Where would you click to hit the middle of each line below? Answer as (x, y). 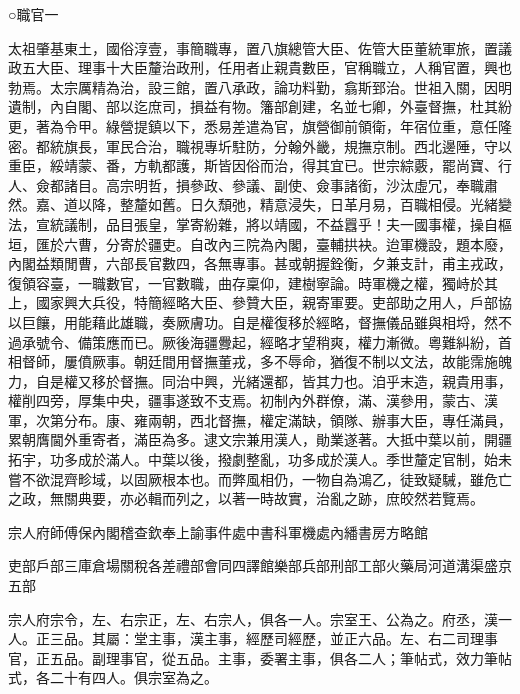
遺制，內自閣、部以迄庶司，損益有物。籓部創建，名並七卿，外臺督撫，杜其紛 (260, 106)
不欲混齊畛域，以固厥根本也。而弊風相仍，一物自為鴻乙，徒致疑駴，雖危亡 (266, 478)
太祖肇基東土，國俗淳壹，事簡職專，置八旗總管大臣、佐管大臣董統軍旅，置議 (260, 47)
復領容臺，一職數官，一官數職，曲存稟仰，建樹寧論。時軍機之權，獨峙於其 (253, 282)
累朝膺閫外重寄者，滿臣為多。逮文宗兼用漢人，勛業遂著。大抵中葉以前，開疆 (260, 439)
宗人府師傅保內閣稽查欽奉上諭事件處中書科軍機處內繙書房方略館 (218, 531)
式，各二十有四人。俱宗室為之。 (113, 677)
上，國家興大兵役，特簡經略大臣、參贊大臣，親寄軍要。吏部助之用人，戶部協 (260, 302)
